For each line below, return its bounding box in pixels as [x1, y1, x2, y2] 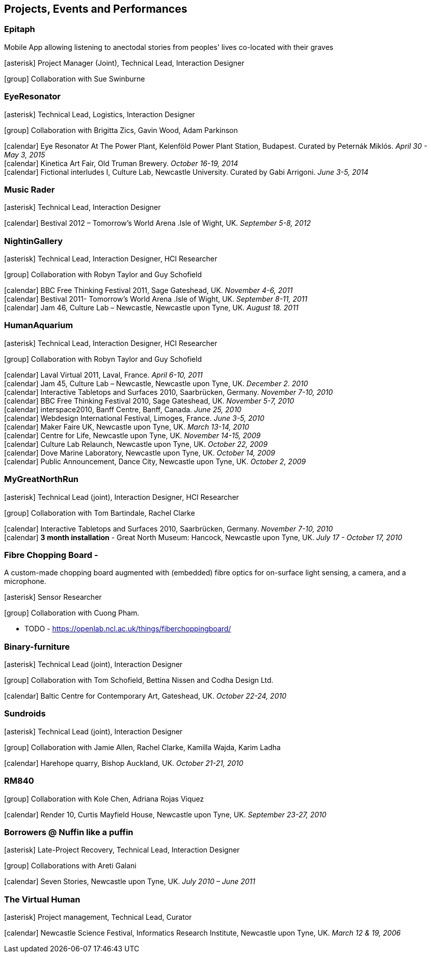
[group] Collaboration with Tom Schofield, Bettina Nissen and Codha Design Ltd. [4, 676, 274, 685]
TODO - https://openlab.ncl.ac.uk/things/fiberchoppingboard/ [24, 624, 231, 633]
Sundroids [4, 708, 46, 719]
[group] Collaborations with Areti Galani [4, 861, 137, 870]
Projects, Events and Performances [4, 3, 187, 15]
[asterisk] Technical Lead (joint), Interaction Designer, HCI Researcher [4, 492, 239, 501]
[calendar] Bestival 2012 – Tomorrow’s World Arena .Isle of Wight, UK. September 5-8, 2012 [4, 219, 311, 228]
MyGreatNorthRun [4, 474, 79, 485]
